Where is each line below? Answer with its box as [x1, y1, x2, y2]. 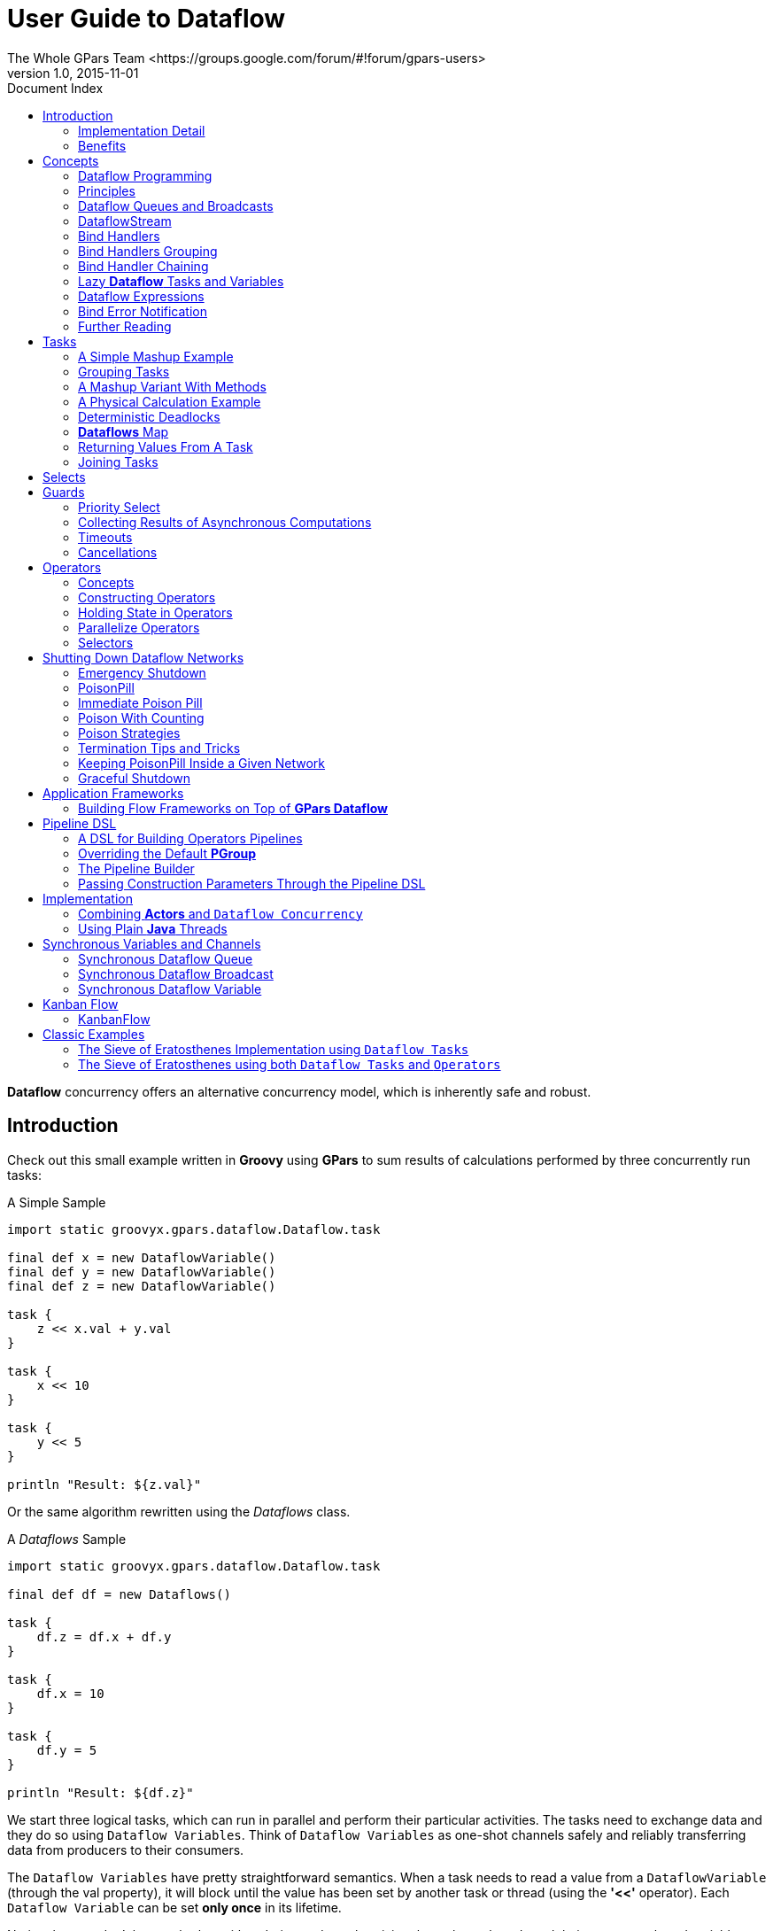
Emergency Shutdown [78, 664, 206, 680]
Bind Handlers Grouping [78, 243, 218, 259]
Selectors [78, 634, 134, 650]
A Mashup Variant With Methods [78, 378, 267, 394]
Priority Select [78, 499, 160, 515]
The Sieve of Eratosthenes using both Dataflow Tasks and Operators [78, 1056, 501, 1072]
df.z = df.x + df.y [36, 1629, 172, 1644]
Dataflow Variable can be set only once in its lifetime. [7, 1899, 342, 1915]
